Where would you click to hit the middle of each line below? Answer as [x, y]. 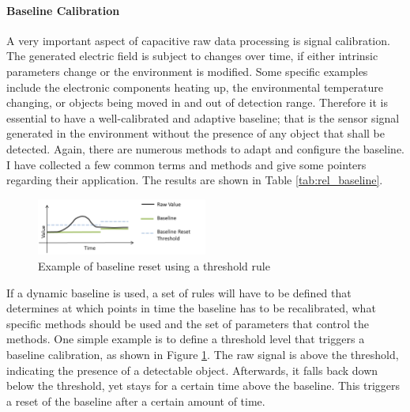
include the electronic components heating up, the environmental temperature [195, 87]
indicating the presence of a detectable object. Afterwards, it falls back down [192, 370]
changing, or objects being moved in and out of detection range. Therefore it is [197, 102]
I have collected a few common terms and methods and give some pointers [186, 164]
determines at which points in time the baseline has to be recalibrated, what [191, 308]
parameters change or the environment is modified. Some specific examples [187, 71]
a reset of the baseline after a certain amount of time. [136, 401]
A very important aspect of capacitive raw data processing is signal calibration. [198, 40]
